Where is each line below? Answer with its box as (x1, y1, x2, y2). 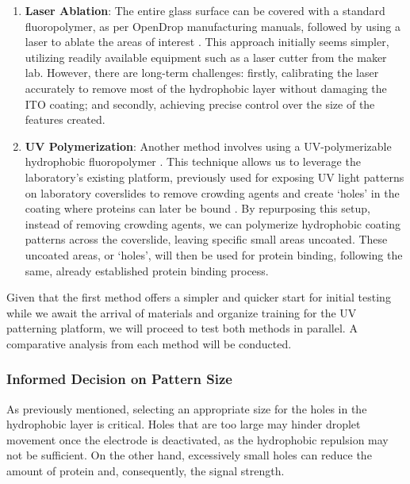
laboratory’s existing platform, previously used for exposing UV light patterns (25, 168, 404, 185)
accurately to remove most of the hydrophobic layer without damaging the (25, 79, 387, 96)
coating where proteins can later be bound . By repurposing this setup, (25, 200, 370, 217)
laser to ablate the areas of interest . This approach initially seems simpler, (25, 33, 389, 50)
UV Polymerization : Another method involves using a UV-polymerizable (25, 137, 392, 154)
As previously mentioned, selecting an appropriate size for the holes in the (6, 400, 367, 417)
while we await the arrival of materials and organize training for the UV (6, 304, 357, 321)
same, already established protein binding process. (25, 262, 269, 278)
